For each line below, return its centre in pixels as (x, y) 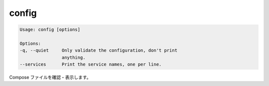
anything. (73, 57)
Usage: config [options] (50, 30)
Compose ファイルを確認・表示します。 (50, 78)
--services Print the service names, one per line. (91, 64)
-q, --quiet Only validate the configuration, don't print (99, 50)
